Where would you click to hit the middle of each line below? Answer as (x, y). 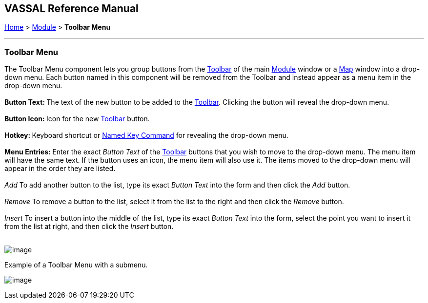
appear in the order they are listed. (60, 169)
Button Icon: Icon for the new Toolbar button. (77, 119)
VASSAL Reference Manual (71, 9)
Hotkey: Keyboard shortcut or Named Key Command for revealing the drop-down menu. (146, 135)
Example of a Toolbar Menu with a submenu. (76, 265)
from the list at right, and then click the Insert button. (89, 227)
